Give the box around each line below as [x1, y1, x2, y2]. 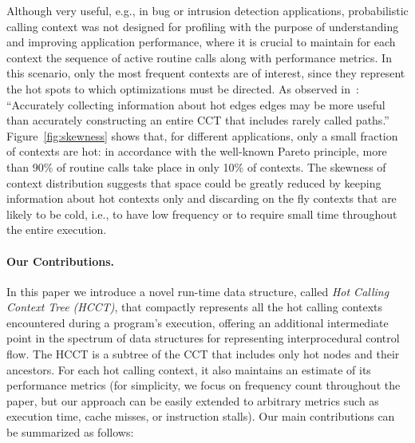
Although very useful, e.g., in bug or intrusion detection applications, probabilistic [6, 2, 409, 18]
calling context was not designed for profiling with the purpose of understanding [6, 18, 399, 34]
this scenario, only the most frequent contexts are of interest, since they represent [6, 65, 405, 81]
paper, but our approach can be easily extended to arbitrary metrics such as [6, 392, 379, 409]
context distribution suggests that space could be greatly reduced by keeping [6, 174, 381, 191]
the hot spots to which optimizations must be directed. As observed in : [6, 80, 359, 97]
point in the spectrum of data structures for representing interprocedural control [6, 330, 400, 346]
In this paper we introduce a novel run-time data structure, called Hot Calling [6, 283, 389, 299]
